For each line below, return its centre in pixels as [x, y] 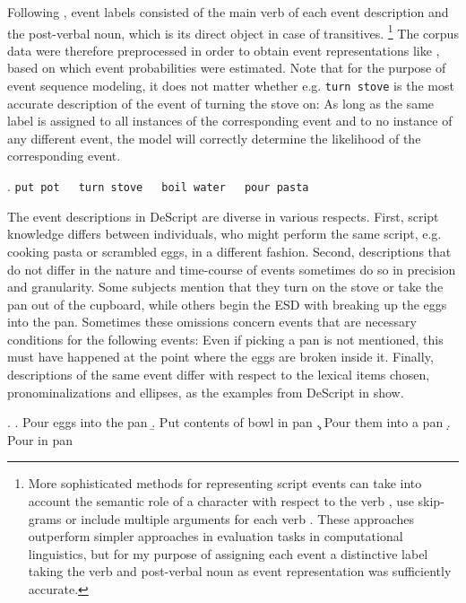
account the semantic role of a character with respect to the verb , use [221, 501]
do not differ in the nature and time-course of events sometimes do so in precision [232, 269]
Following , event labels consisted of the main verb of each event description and [228, 12]
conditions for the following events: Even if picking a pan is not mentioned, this [225, 339]
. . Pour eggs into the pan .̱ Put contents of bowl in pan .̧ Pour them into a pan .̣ [229, 422]
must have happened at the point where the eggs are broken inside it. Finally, [220, 357]
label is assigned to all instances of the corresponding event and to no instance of [230, 121]
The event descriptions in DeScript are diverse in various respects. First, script [223, 216]
